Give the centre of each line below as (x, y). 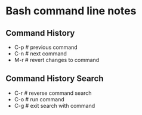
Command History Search (55, 79)
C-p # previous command (46, 47)
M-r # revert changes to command (57, 60)
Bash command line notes (71, 11)
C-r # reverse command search (53, 93)
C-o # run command (39, 99)
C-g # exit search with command (55, 105)
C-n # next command (40, 54)
